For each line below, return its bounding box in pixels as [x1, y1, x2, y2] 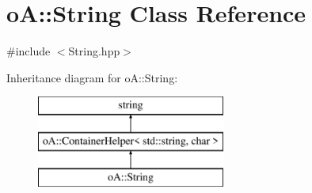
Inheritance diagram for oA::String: [6, 69, 178, 85]
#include [6, 43, 51, 59]
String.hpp [68, 43, 120, 59]
